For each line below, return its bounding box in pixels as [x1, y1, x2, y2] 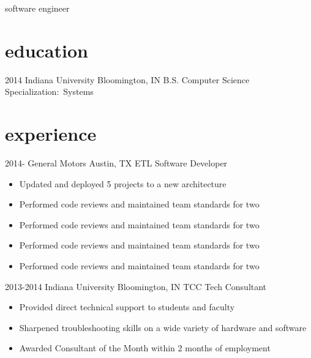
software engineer [5, 2, 70, 14]
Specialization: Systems [5, 85, 94, 98]
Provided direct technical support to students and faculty [19, 300, 235, 313]
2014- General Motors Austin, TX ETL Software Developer [5, 157, 228, 170]
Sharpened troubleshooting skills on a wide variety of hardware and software [19, 321, 307, 334]
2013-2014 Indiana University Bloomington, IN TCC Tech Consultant [5, 280, 267, 293]
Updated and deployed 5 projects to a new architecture [19, 177, 227, 190]
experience [5, 121, 97, 146]
